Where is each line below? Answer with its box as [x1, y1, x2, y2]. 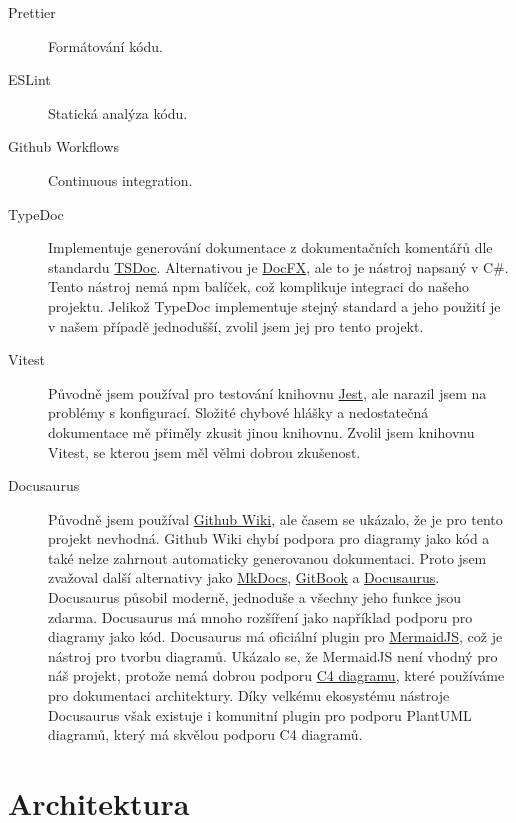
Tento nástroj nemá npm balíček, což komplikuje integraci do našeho [48, 276, 470, 297]
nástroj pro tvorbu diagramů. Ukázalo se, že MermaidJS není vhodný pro [48, 645, 498, 666]
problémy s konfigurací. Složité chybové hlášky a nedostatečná [48, 402, 429, 423]
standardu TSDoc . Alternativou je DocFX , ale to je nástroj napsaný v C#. [48, 256, 509, 277]
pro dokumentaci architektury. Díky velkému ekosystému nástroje [48, 685, 450, 706]
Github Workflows [8, 136, 120, 157]
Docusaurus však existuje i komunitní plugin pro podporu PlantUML [48, 704, 472, 725]
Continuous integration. [48, 169, 193, 190]
